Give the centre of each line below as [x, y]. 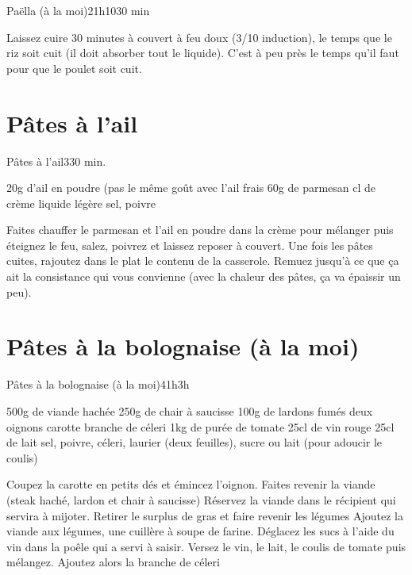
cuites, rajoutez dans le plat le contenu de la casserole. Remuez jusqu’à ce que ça [203, 261]
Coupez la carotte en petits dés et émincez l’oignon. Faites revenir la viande [191, 484]
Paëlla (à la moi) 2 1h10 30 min [78, 10]
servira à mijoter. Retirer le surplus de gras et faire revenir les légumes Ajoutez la [205, 515]
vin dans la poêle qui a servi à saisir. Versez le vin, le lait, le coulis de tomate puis [206, 546]
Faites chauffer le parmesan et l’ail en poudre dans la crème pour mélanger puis [200, 230]
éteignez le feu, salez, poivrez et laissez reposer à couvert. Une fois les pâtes [190, 245]
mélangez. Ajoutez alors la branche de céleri [113, 562]
